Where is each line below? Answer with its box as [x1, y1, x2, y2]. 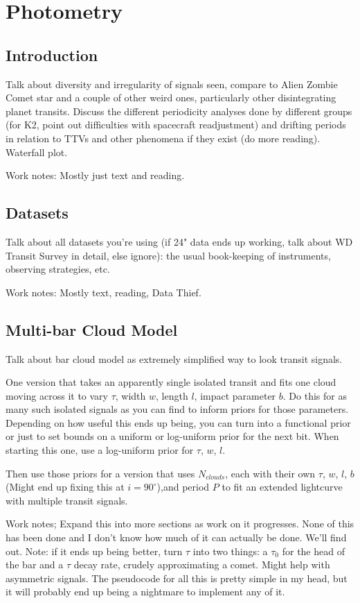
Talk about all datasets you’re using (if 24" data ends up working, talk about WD [6, 234, 353, 248]
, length [156, 388, 188, 402]
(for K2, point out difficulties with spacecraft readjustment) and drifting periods [6, 117, 346, 132]
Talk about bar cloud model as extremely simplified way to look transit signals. [6, 351, 343, 366]
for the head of [282, 543, 345, 558]
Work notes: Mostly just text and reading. [6, 168, 185, 182]
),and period [156, 479, 210, 494]
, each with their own [225, 466, 316, 480]
